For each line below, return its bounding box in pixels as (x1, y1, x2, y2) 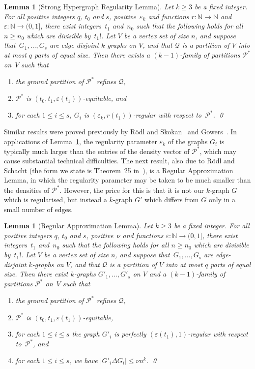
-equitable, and (83, 93, 127, 103)
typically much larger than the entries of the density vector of (4, 146, 190, 156)
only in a (208, 194, 235, 205)
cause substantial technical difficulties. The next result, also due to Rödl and (4, 155, 235, 166)
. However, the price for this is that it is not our (59, 184, 204, 195)
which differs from (144, 194, 199, 205)
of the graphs (168, 136, 208, 146)
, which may (199, 146, 236, 156)
